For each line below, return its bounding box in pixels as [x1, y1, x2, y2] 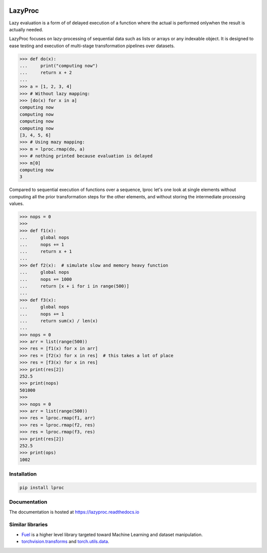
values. [9, 201, 24, 207]
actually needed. [9, 26, 44, 32]
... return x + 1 [19, 248, 72, 254]
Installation [9, 471, 37, 478]
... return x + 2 [19, 70, 72, 75]
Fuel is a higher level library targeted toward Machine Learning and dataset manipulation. [21, 531, 203, 538]
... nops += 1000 [19, 276, 72, 282]
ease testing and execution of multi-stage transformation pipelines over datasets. [9, 43, 175, 49]
